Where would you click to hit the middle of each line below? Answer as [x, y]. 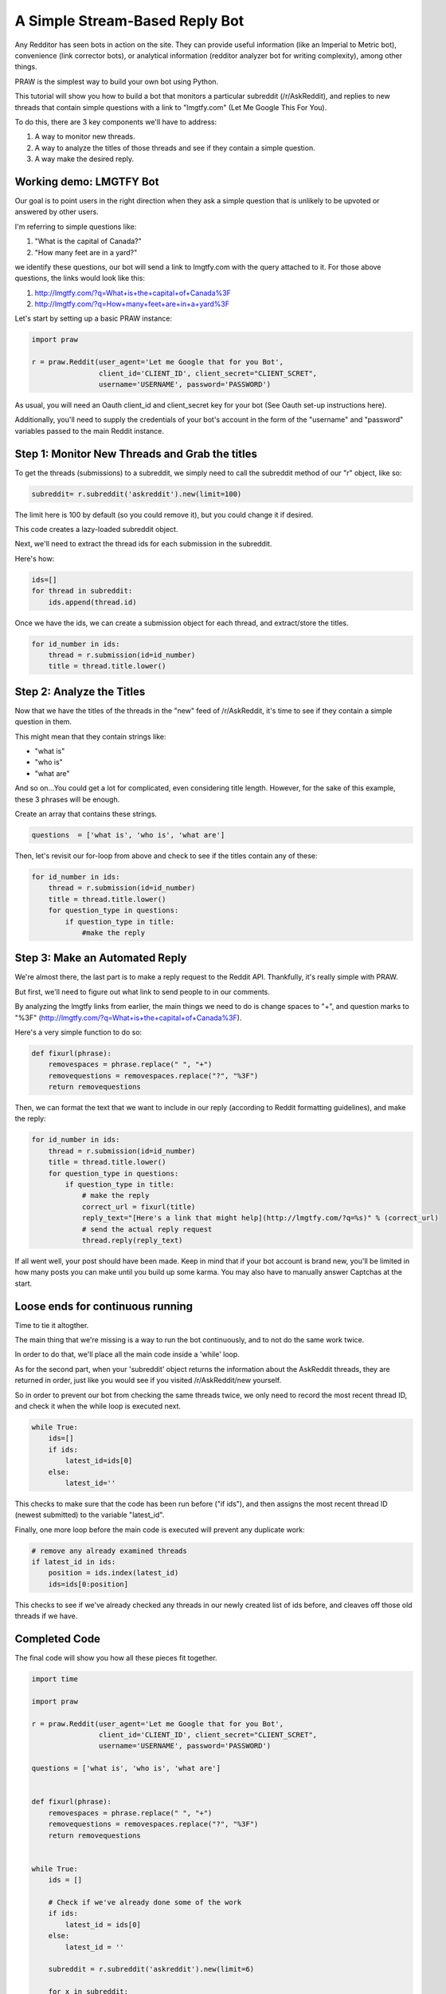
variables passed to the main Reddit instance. [90, 431]
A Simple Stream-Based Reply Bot [129, 21]
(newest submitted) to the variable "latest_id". [90, 1515]
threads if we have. [46, 1616]
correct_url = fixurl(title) [139, 1207]
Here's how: [35, 558]
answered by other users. [57, 212]
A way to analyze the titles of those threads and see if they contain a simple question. [175, 148]
